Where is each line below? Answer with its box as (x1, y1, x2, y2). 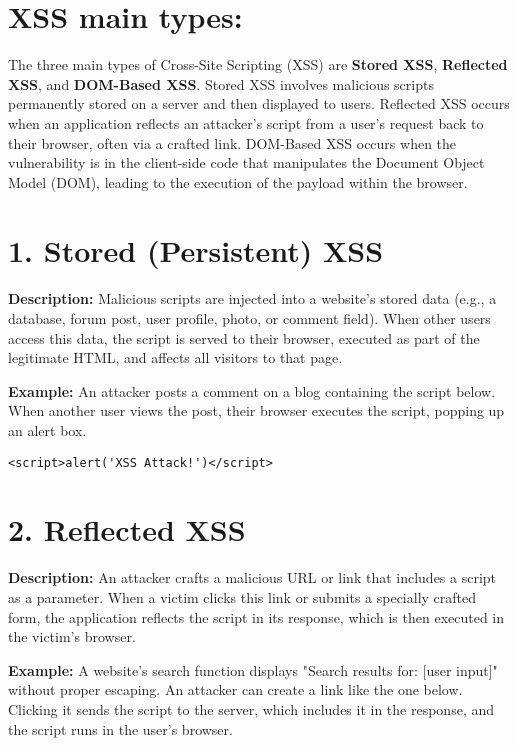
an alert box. (8, 419, 87, 440)
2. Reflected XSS (8, 509, 246, 550)
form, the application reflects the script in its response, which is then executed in (8, 606, 505, 627)
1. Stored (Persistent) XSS (8, 230, 384, 271)
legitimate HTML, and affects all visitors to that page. (8, 347, 343, 368)
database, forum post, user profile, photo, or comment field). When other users (8, 308, 491, 328)
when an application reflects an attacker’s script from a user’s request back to (8, 112, 484, 133)
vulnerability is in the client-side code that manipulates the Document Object (8, 152, 485, 173)
